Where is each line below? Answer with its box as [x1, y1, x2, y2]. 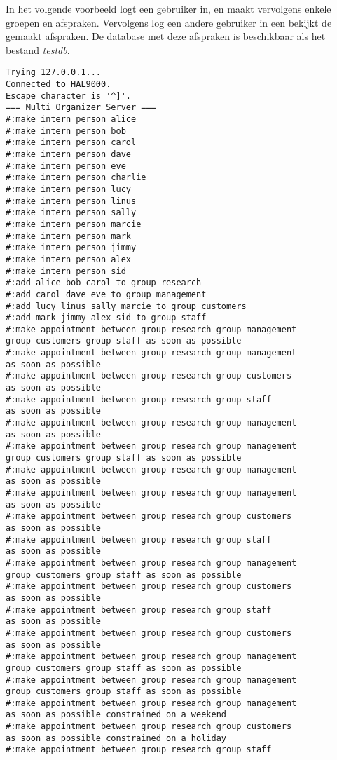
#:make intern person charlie [6, 172, 146, 183]
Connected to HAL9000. [6, 79, 111, 90]
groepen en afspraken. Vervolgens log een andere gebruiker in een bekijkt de [6, 15, 332, 29]
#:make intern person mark [6, 231, 131, 241]
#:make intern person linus [6, 196, 137, 206]
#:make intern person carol [6, 137, 137, 148]
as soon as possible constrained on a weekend [6, 710, 226, 720]
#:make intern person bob [6, 125, 126, 136]
